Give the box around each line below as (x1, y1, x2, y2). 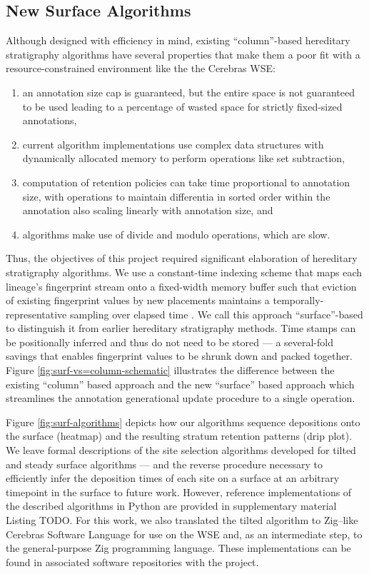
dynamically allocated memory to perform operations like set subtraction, (22, 151, 345, 166)
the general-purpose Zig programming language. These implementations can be (6, 540, 351, 555)
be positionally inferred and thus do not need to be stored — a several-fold (6, 334, 333, 349)
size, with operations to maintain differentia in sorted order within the (22, 188, 330, 203)
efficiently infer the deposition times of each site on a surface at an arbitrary (6, 470, 340, 485)
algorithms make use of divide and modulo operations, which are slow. (22, 226, 330, 241)
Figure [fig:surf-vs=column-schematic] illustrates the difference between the (6, 363, 335, 378)
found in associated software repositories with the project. (6, 554, 259, 569)
